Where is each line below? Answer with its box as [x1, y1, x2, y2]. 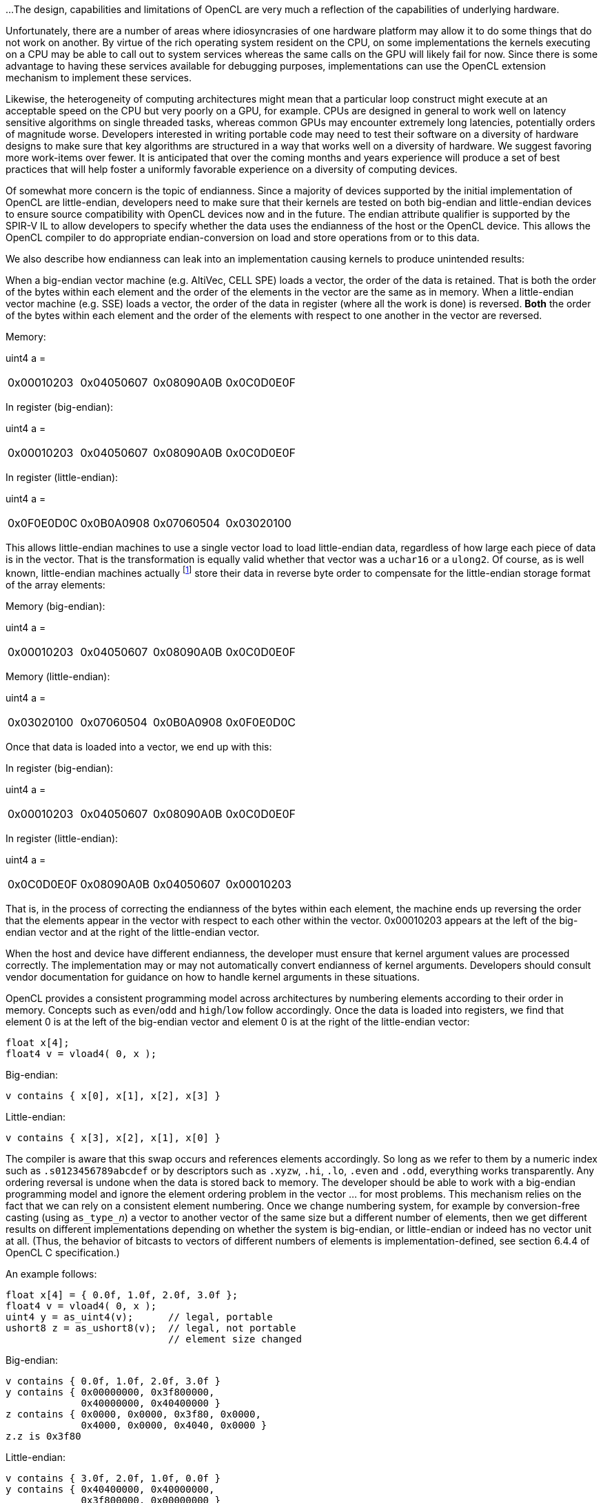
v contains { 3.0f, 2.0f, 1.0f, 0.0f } [6, 1472, 221, 1484]
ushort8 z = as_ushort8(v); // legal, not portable [6, 1322, 296, 1333]
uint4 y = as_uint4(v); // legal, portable [6, 1311, 273, 1322]
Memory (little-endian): [6, 670, 110, 682]
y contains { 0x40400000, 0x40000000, [6, 1483, 215, 1495]
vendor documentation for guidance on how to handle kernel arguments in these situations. [6, 970, 420, 983]
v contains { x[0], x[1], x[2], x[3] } [6, 1090, 221, 1101]
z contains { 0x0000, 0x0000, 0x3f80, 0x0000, [6, 1408, 261, 1420]
